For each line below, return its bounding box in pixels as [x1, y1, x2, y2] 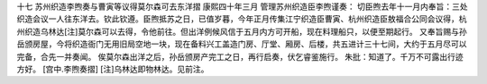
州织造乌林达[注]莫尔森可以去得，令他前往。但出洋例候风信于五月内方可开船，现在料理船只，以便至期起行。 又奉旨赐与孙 [16, 26, 468, 37]
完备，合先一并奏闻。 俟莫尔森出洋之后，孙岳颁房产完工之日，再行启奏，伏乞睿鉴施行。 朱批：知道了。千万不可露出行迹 [16, 51, 464, 62]
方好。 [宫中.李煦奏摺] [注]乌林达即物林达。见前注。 [16, 63, 209, 74]
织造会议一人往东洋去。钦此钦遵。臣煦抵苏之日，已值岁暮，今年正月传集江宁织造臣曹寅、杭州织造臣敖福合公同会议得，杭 [16, 13, 467, 24]
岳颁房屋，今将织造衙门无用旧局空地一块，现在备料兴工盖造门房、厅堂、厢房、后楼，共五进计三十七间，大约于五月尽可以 [16, 38, 467, 49]
